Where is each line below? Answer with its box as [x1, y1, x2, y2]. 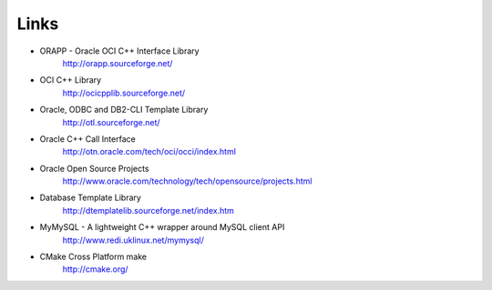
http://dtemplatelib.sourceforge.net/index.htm [62, 205, 234, 215]
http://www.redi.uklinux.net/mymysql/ [62, 235, 204, 245]
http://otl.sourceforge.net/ [62, 116, 160, 127]
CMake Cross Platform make [39, 251, 148, 263]
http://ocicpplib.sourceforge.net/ [62, 87, 186, 98]
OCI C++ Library [39, 75, 102, 85]
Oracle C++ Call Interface [39, 133, 136, 145]
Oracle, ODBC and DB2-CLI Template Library [39, 105, 209, 115]
